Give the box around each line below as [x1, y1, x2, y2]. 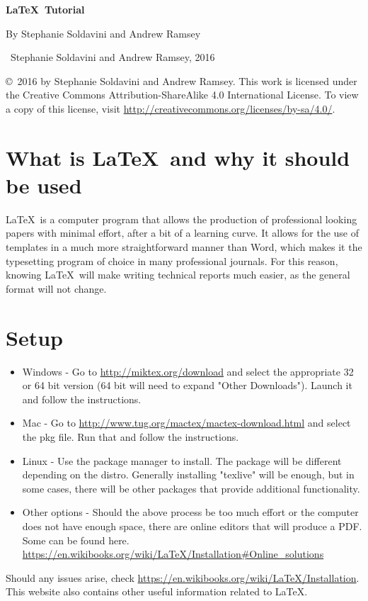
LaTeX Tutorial [6, 2, 85, 16]
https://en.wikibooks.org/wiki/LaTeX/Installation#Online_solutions [22, 546, 324, 561]
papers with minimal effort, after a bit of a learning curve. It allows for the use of [6, 225, 360, 240]
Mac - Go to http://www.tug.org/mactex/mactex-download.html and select [22, 415, 351, 430]
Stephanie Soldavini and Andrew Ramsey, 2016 [10, 50, 215, 64]
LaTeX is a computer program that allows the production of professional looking [6, 211, 357, 226]
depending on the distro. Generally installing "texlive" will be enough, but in [22, 467, 355, 482]
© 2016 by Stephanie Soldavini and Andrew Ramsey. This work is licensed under [6, 73, 357, 88]
